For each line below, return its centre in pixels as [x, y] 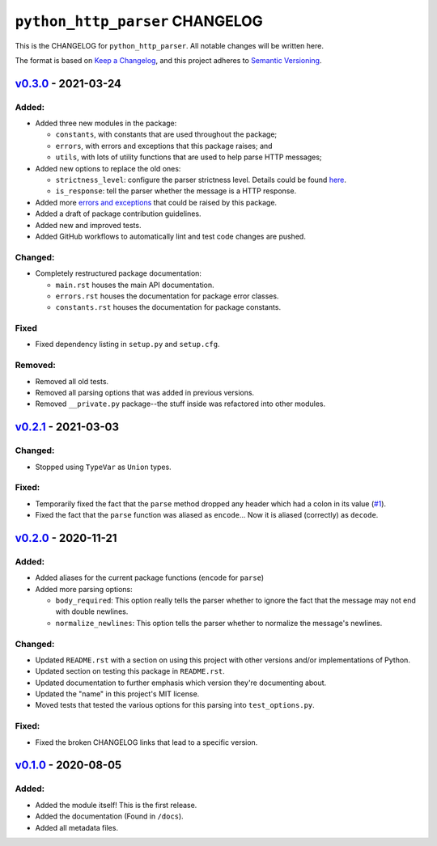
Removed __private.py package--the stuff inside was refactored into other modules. [180, 404]
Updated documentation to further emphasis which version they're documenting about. [181, 683]
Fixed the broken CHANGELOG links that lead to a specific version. [146, 742]
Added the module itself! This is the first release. [116, 805]
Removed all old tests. [72, 381]
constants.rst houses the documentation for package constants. [168, 307]
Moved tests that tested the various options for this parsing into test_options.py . [175, 705]
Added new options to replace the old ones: [108, 168]
